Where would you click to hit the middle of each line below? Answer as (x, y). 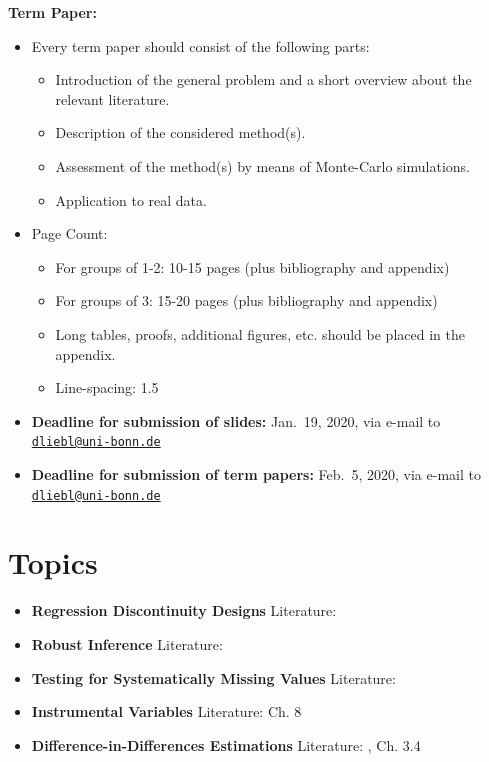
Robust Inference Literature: (127, 643)
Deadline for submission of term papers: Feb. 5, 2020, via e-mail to (256, 473)
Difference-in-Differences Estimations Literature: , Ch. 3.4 (226, 744)
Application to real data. (131, 199)
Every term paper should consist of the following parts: (200, 45)
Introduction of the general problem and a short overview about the (263, 79)
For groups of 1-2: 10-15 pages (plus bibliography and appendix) (252, 266)
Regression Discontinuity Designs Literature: (184, 610)
